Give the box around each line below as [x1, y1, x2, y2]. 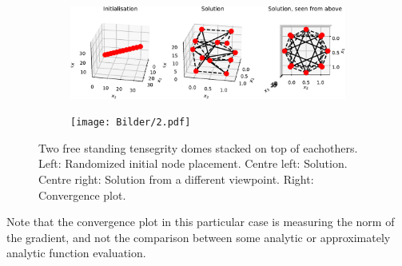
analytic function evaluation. [6, 244, 146, 261]
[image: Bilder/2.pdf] [70, 117, 191, 129]
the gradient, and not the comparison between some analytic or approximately [6, 228, 391, 245]
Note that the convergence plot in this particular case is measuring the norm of [6, 213, 395, 230]
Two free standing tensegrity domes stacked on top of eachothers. [38, 139, 358, 156]
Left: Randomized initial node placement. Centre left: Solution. [38, 155, 348, 172]
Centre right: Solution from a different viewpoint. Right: [38, 171, 314, 187]
